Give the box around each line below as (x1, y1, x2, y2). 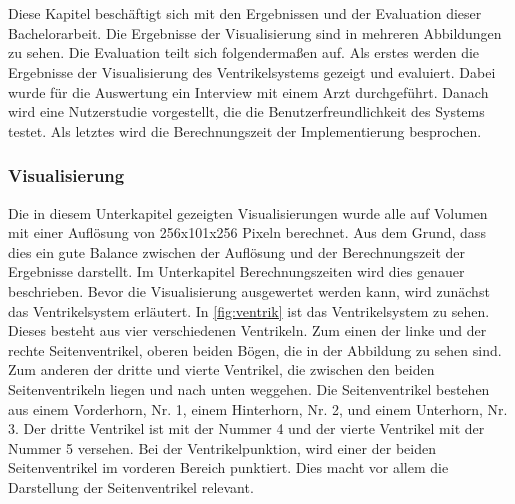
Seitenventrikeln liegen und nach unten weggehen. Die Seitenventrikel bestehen (8, 378, 490, 399)
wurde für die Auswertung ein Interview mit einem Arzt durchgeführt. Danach (8, 81, 489, 102)
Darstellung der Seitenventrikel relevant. (8, 476, 254, 497)
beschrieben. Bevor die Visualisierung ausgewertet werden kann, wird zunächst (8, 280, 490, 301)
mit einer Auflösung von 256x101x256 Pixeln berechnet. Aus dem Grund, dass (8, 222, 486, 243)
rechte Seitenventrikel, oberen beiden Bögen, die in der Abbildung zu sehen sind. (8, 339, 502, 360)
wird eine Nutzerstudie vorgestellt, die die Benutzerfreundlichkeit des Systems (8, 101, 485, 122)
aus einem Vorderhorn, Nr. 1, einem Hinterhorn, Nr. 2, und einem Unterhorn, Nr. (8, 398, 508, 419)
